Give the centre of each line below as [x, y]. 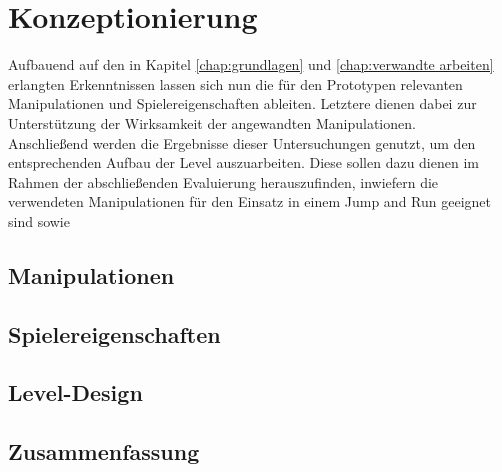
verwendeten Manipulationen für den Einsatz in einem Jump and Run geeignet [249, 201]
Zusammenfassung [104, 451]
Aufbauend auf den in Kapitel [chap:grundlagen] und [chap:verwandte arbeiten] [251, 64]
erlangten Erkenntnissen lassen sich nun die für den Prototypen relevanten [235, 83]
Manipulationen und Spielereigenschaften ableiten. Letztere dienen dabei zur [242, 103]
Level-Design [75, 392]
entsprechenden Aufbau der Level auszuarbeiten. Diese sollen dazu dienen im [243, 162]
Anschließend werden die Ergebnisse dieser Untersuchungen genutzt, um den [242, 142]
